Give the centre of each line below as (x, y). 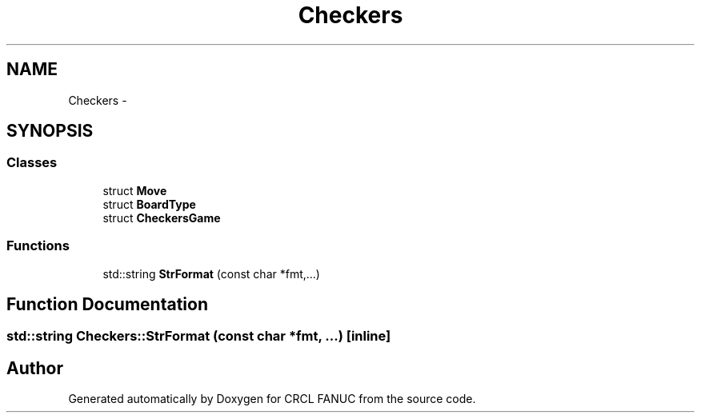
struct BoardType (149, 204)
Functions (38, 246)
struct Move (135, 190)
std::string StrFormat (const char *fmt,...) (211, 273)
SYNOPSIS (50, 131)
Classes (32, 163)
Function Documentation (107, 304)
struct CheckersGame (162, 217)
